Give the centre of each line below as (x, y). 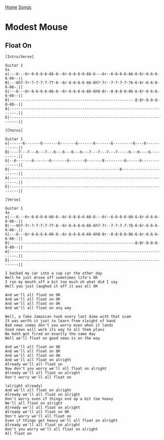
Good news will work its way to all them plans (55, 330)
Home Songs (18, 7)
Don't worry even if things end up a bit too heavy (59, 399)
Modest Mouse (36, 27)
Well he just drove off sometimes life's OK (51, 278)
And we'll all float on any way (38, 308)
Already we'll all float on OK (37, 412)
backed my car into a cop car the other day (56, 273)
